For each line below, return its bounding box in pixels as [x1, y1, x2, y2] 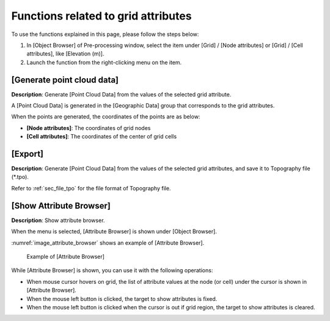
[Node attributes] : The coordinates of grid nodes [26, 124, 151, 131]
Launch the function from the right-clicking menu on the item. [26, 59, 182, 66]
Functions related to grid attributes [11, 9, 192, 23]
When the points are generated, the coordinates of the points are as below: [11, 113, 200, 120]
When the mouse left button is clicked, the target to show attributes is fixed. [26, 295, 218, 302]
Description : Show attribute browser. [11, 217, 105, 224]
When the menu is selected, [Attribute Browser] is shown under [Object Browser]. [11, 228, 217, 235]
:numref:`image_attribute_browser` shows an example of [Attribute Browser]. [11, 239, 205, 247]
